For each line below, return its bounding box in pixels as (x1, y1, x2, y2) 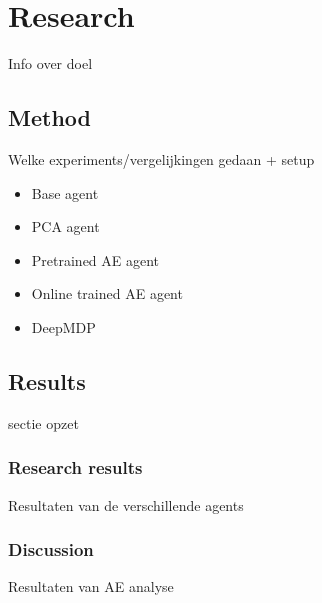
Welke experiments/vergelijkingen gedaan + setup (8, 148, 315, 169)
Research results (8, 455, 143, 480)
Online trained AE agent (31, 283, 183, 304)
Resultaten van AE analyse (8, 576, 174, 597)
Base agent (31, 182, 99, 203)
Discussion (8, 537, 94, 562)
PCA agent (31, 216, 100, 237)
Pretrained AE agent (31, 249, 160, 270)
